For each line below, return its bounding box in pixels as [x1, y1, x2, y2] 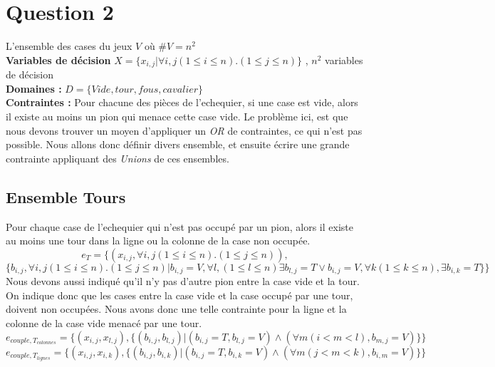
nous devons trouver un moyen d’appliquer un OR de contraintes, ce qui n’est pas [6, 123, 363, 138]
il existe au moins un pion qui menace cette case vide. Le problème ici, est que [6, 108, 348, 123]
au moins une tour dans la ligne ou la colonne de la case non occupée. [6, 233, 311, 248]
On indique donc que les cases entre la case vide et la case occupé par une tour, [6, 287, 353, 302]
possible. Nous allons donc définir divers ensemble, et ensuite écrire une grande [6, 137, 350, 152]
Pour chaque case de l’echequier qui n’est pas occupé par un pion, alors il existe [6, 219, 353, 234]
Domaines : [6, 81, 62, 95]
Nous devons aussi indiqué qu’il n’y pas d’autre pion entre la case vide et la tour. [6, 274, 360, 289]
